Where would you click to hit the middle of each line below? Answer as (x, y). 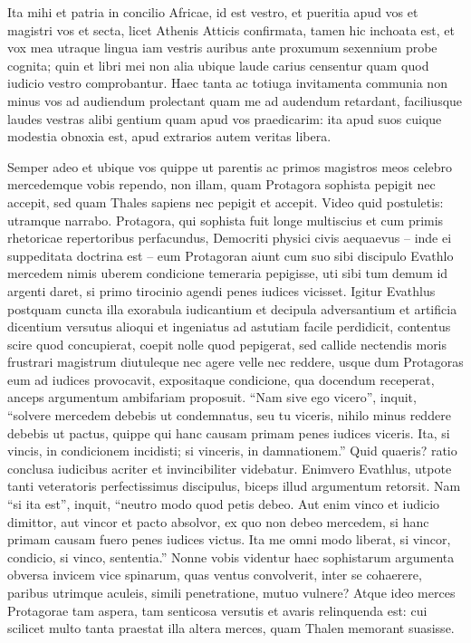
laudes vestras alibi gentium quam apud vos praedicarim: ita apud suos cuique (225, 118)
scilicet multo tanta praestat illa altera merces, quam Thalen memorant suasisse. (231, 628)
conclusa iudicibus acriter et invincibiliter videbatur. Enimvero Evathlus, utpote (230, 468)
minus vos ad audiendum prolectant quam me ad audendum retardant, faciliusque (235, 100)
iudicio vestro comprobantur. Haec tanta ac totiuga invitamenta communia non (227, 83)
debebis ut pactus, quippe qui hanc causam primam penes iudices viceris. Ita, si (229, 432)
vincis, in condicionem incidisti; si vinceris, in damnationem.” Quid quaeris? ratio (232, 451)
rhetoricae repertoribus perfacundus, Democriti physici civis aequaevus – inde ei (230, 238)
